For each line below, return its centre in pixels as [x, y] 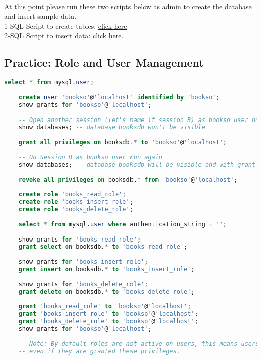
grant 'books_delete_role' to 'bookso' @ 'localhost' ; [108, 322]
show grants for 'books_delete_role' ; [83, 284]
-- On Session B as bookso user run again [90, 157]
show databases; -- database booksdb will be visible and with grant [137, 164]
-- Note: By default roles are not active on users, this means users [139, 344]
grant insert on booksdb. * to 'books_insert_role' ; [106, 269]
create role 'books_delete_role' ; [76, 210]
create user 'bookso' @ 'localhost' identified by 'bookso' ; [119, 97]
